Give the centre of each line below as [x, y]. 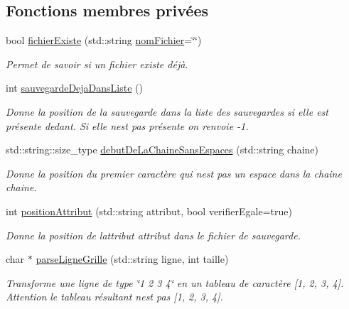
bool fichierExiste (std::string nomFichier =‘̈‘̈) [104, 40]
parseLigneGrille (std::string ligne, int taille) [132, 259]
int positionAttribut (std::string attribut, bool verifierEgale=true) [149, 211]
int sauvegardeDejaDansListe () [74, 88]
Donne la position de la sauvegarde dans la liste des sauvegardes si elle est [167, 111]
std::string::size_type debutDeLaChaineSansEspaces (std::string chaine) [162, 150]
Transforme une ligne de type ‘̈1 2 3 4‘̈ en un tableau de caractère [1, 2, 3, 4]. [175, 282]
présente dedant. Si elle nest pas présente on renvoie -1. [127, 125]
